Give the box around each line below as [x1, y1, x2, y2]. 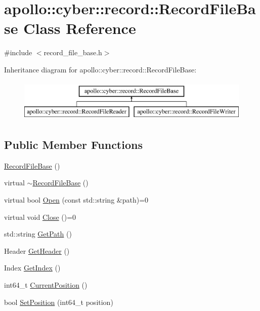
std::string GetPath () [4, 228, 72, 239]
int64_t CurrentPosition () [4, 280, 88, 290]
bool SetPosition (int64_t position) [4, 296, 113, 307]
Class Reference [23, 18, 136, 38]
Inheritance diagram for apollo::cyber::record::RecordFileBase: [4, 64, 197, 74]
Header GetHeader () [4, 245, 70, 256]
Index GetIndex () [4, 262, 61, 273]
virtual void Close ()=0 [4, 211, 76, 222]
